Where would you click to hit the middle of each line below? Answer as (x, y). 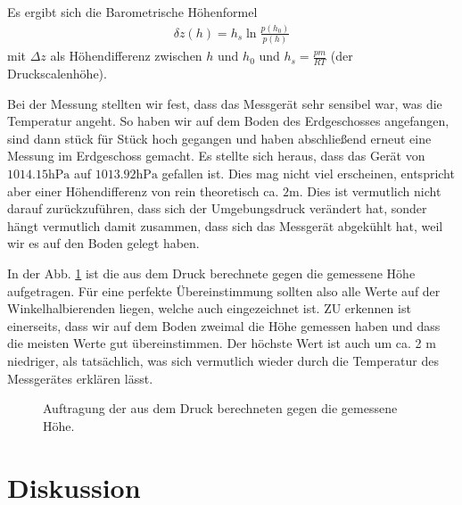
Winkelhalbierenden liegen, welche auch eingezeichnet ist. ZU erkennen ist (209, 308)
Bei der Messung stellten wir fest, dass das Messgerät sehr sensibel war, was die (225, 103)
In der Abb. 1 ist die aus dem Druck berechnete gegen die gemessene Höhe (211, 273)
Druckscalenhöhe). (57, 74)
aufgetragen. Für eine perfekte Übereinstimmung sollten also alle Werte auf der (224, 290)
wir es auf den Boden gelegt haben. (103, 243)
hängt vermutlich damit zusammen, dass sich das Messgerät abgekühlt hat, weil (225, 225)
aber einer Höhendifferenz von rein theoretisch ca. (143, 190)
